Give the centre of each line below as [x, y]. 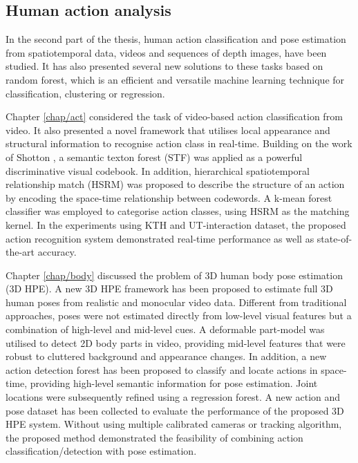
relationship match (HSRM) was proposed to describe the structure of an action [175, 184]
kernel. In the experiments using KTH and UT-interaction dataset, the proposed [176, 224]
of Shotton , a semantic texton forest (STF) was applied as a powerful [154, 157]
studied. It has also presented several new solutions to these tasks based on [164, 66]
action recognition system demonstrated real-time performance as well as [160, 238]
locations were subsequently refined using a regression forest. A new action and [173, 397]
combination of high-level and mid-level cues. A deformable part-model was [165, 329]
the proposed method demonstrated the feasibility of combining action [154, 437]
